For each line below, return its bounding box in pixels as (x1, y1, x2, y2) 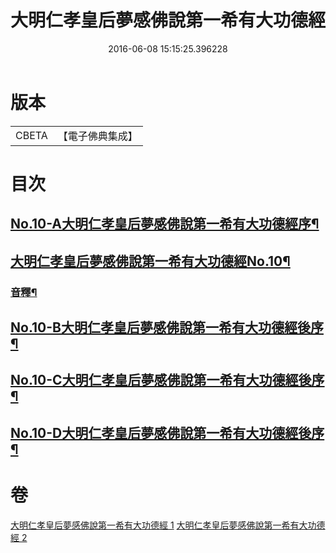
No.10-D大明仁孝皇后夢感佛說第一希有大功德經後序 (10, 424, 325, 441)
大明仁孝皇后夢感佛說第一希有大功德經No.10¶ (10, 252, 291, 270)
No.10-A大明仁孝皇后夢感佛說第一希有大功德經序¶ (10, 216, 320, 233)
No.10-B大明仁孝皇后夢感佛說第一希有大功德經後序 (10, 319, 324, 336)
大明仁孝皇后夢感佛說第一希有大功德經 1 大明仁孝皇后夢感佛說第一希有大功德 (10, 519, 326, 531)
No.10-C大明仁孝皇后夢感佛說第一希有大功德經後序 (10, 372, 325, 389)
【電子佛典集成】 (57, 129, 138, 143)
